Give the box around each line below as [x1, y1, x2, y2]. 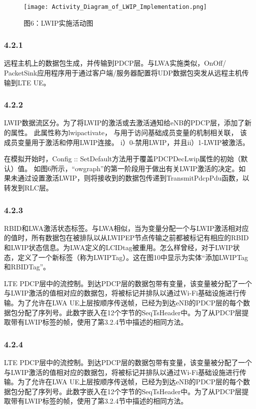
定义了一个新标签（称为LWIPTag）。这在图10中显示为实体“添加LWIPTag [17, 252, 248, 262]
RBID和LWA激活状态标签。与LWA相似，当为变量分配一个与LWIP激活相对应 [4, 223, 249, 233]
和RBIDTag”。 [4, 261, 50, 272]
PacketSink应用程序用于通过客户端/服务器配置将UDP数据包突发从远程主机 [4, 68, 242, 78]
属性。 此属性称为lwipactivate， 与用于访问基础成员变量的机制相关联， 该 [10, 127, 247, 138]
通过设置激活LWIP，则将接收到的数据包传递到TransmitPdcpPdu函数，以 [17, 173, 250, 183]
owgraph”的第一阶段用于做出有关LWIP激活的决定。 [75, 163, 239, 173]
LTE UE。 [17, 77, 50, 87]
